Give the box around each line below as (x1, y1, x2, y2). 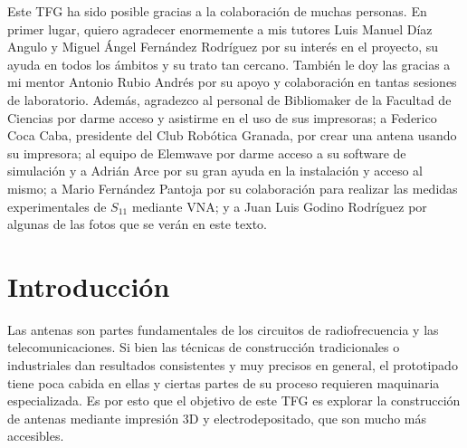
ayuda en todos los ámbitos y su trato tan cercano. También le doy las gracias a (7, 54, 451, 73)
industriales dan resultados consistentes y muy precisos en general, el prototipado (7, 356, 458, 375)
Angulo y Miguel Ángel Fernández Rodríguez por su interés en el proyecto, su (7, 37, 439, 56)
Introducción (7, 267, 170, 304)
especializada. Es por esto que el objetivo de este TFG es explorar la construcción (7, 391, 461, 410)
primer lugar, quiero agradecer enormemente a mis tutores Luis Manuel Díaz (7, 19, 433, 38)
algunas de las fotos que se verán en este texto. (7, 214, 267, 234)
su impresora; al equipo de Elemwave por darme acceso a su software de (7, 143, 406, 162)
